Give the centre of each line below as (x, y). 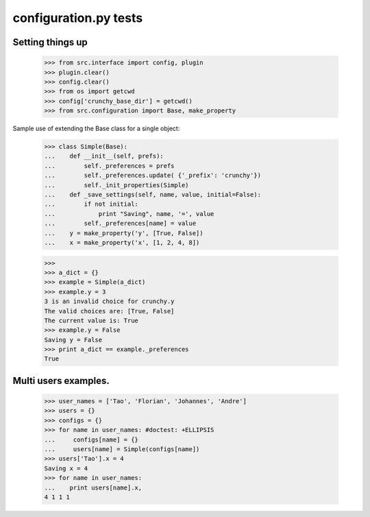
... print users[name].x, (93, 488)
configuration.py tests (78, 18)
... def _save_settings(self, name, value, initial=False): (153, 195)
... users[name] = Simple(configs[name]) (122, 449)
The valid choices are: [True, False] (109, 311)
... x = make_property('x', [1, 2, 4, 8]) (122, 242)
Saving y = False (73, 340)
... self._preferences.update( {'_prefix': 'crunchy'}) (153, 176)
